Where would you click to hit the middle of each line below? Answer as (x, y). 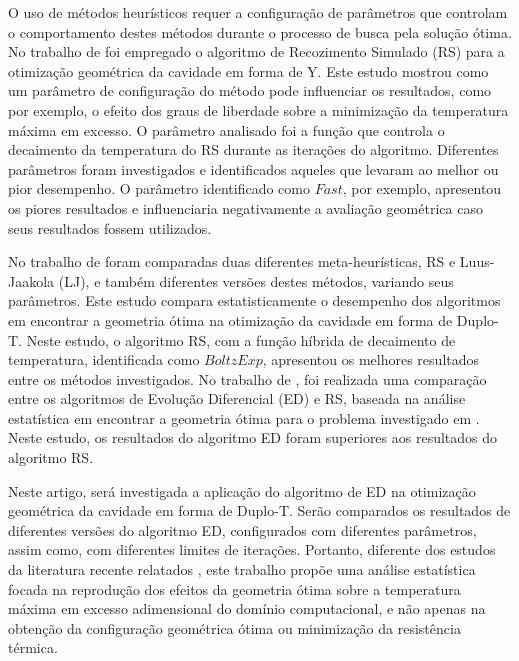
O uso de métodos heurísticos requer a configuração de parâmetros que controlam (258, 12)
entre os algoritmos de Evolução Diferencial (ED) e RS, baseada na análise (237, 398)
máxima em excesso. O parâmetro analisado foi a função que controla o (226, 129)
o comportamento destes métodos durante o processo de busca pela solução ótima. (260, 31)
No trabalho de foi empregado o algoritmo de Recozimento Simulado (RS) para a (256, 51)
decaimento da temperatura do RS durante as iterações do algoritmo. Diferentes (253, 149)
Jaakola (31, 280)
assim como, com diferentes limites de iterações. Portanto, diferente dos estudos (252, 549)
